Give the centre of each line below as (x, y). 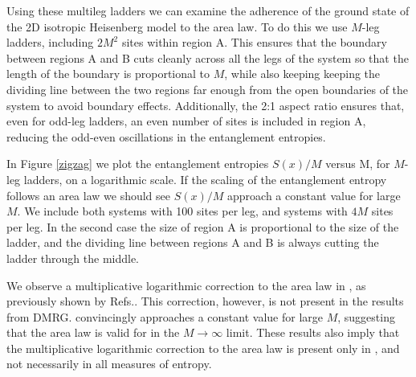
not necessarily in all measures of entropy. (109, 364)
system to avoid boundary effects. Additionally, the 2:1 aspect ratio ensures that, (206, 105)
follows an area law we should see (89, 195)
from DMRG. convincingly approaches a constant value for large (165, 316)
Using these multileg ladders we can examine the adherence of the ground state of (208, 10)
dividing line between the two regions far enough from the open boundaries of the (208, 89)
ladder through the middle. (73, 258)
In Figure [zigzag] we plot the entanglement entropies (138, 164)
